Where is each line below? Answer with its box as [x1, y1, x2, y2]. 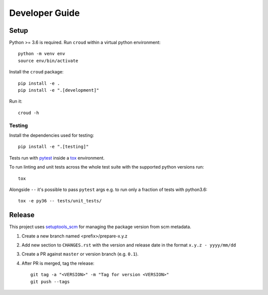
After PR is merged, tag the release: [21, 260, 94, 266]
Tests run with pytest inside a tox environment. [9, 155, 105, 161]
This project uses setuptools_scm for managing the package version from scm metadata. [9, 224, 192, 230]
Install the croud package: [9, 69, 64, 75]
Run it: [9, 98, 22, 104]
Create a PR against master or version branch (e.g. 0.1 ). [21, 251, 139, 257]
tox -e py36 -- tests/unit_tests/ [18, 198, 102, 204]
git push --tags [30, 279, 70, 285]
